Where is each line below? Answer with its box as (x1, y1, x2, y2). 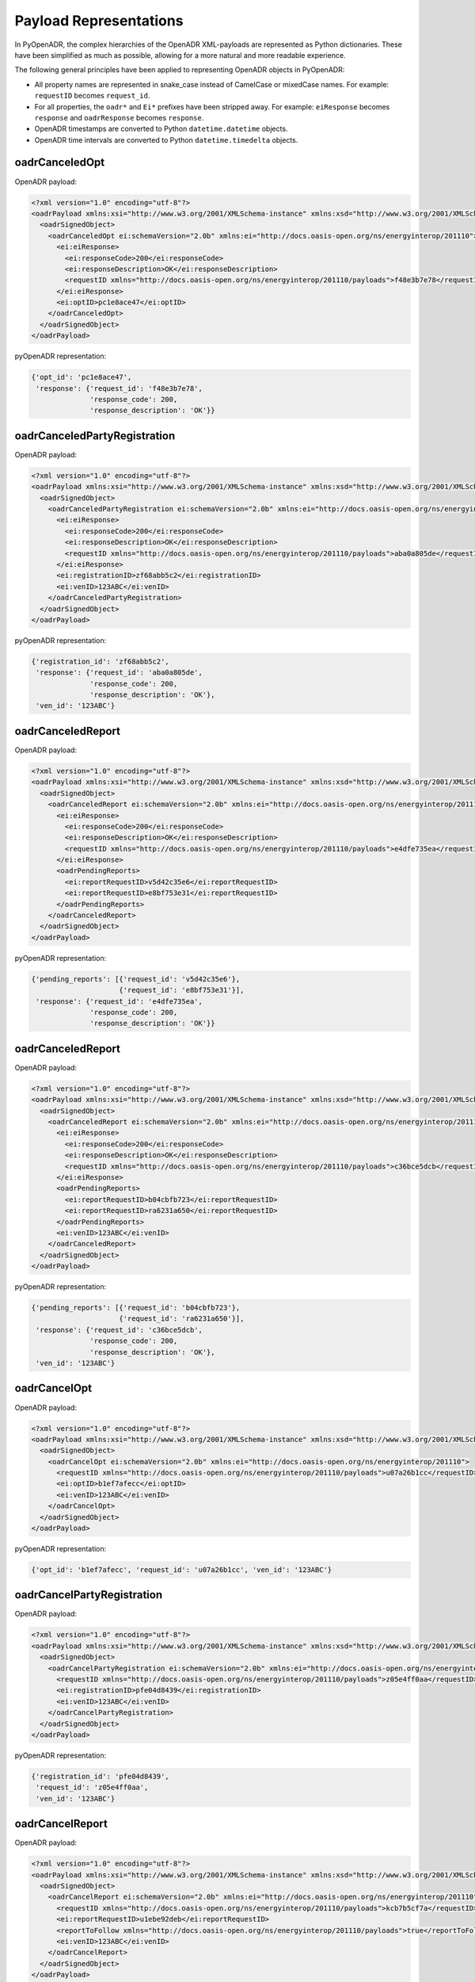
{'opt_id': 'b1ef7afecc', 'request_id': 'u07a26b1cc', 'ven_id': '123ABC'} (31, 1565, 332, 1574)
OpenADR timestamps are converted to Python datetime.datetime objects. (34, 124, 288, 134)
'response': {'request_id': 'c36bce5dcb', (36, 1325, 203, 1334)
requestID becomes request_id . (34, 91, 150, 101)
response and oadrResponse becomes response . (34, 113, 204, 122)
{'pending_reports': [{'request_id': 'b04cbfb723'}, (31, 1303, 241, 1312)
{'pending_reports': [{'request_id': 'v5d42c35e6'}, (31, 974, 241, 983)
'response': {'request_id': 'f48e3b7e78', (36, 384, 203, 392)
